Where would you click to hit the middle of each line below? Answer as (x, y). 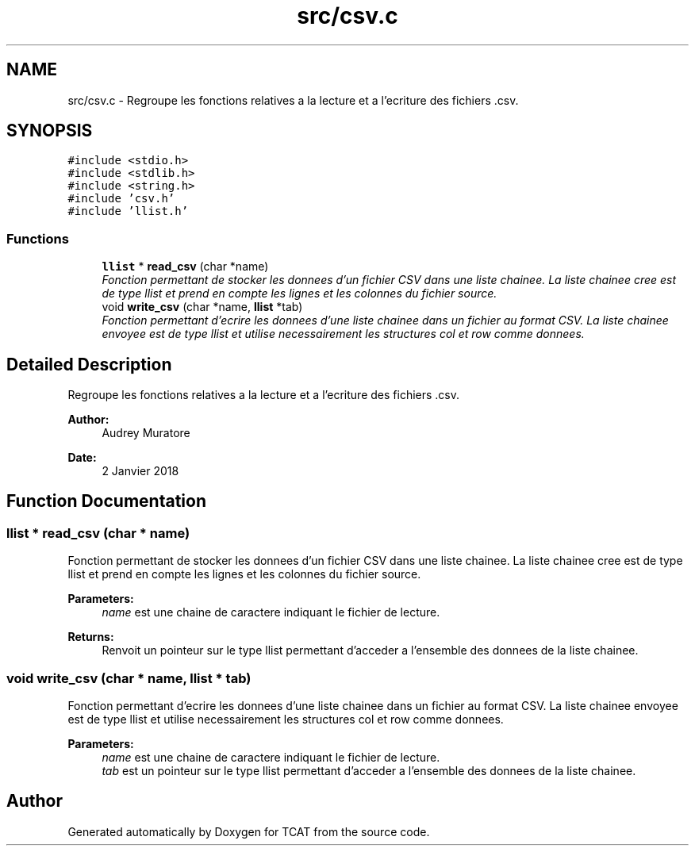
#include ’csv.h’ (121, 199)
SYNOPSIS (50, 131)
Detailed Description (89, 364)
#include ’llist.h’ (128, 211)
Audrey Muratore (146, 433)
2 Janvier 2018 (140, 471)
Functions (38, 238)
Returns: (91, 637)
